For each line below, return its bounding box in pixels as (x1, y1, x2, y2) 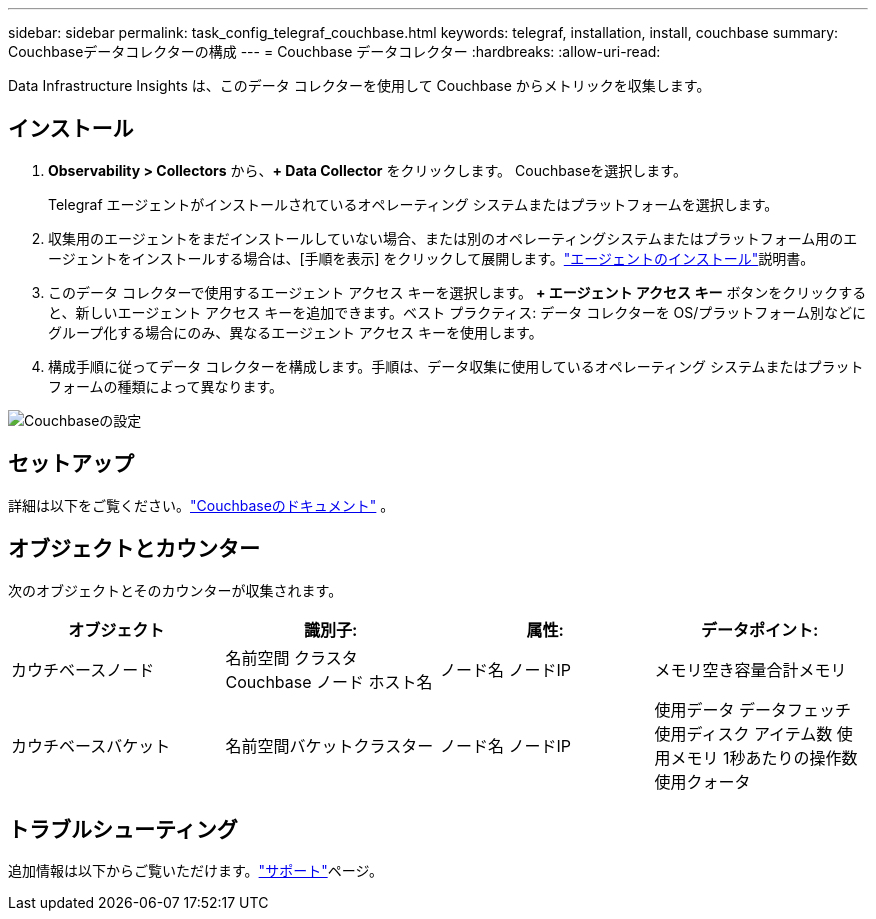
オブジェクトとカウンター (8, 536, 260, 562)
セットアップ (8, 451, 134, 477)
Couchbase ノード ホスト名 (225, 671, 433, 692)
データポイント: (701, 619, 819, 640)
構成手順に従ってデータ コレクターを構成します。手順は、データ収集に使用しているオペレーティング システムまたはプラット (48, 357, 864, 375)
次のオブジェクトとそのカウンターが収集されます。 (8, 581, 343, 599)
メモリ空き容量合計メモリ (654, 659, 847, 680)
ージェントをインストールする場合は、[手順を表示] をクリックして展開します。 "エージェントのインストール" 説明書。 (48, 249, 815, 267)
